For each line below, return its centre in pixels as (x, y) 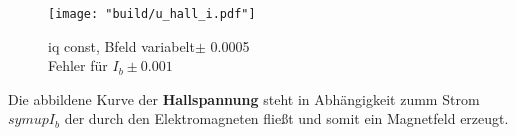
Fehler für (78, 65)
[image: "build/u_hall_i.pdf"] (152, 14)
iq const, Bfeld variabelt (121, 45)
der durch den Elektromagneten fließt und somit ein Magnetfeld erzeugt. (286, 118)
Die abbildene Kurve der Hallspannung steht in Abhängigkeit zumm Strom (244, 98)
